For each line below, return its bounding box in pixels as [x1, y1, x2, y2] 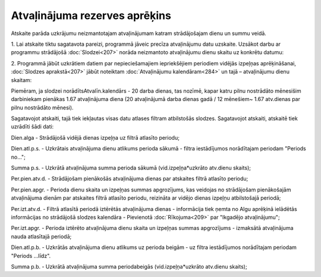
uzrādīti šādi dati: [11, 123, 54, 130]
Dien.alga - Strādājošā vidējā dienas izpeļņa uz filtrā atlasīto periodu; [11, 134, 180, 141]
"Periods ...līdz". [11, 252, 51, 259]
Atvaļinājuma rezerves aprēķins [11, 9, 172, 22]
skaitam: [11, 76, 32, 83]
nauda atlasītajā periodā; [11, 232, 72, 240]
